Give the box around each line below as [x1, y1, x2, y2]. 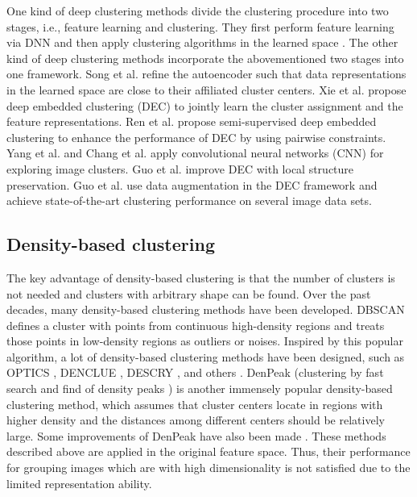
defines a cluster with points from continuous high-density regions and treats [6, 316, 385, 333]
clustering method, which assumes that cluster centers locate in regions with [6, 395, 383, 412]
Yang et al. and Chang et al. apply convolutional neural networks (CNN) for [6, 144, 384, 161]
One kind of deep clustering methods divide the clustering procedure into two [6, 2, 389, 19]
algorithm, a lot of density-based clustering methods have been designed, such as [6, 348, 405, 365]
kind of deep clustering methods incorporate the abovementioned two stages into [6, 49, 404, 66]
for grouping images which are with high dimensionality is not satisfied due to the [6, 459, 411, 476]
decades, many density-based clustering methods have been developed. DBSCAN [6, 301, 405, 318]
